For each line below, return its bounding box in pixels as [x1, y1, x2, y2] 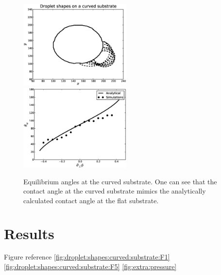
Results [4, 224, 54, 243]
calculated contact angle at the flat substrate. [23, 195, 159, 205]
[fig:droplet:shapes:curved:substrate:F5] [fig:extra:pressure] [4, 261, 177, 271]
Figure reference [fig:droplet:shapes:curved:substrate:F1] [4, 252, 170, 262]
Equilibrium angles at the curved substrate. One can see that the [23, 176, 217, 186]
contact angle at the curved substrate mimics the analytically [23, 186, 206, 196]
